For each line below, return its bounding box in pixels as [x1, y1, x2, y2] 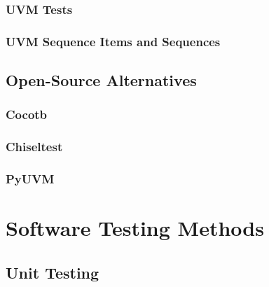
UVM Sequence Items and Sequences [6, 32, 221, 50]
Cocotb [6, 106, 48, 123]
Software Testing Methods [6, 213, 264, 242]
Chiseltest [6, 138, 63, 155]
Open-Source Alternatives [6, 69, 197, 91]
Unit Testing [6, 261, 99, 283]
